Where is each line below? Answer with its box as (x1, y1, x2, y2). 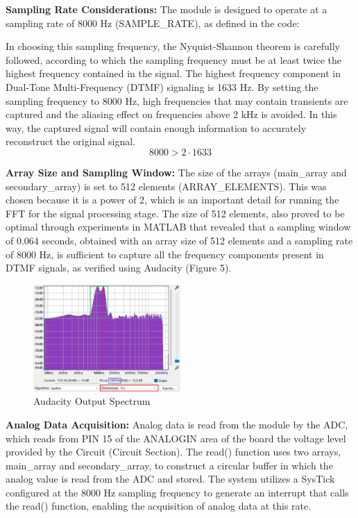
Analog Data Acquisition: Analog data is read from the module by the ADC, (6, 417, 348, 431)
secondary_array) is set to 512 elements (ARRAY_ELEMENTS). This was (6, 178, 327, 193)
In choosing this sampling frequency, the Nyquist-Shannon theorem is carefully (6, 39, 340, 53)
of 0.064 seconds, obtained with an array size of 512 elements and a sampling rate (6, 233, 353, 247)
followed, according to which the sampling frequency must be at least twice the (6, 52, 342, 67)
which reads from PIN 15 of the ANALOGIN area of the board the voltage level (6, 431, 346, 445)
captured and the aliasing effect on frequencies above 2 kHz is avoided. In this (6, 107, 337, 122)
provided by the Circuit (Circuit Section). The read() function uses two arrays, (6, 444, 341, 459)
